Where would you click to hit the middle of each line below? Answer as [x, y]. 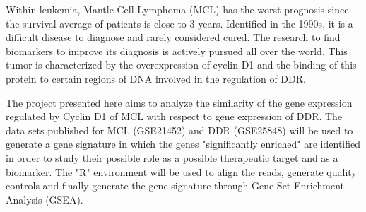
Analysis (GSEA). [45, 199]
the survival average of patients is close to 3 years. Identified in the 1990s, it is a [179, 23]
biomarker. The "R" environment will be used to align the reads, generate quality [181, 171]
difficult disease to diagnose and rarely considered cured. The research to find [173, 37]
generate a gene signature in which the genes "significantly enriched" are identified [183, 144]
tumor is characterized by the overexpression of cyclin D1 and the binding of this [181, 65]
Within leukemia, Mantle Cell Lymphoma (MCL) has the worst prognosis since [177, 9]
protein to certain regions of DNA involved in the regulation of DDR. [156, 78]
